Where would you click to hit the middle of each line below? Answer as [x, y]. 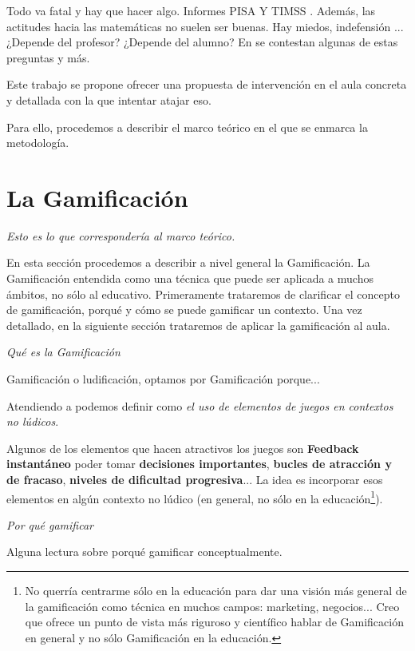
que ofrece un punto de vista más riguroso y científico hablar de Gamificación [214, 622]
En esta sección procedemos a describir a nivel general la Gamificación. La [188, 262]
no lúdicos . [33, 421]
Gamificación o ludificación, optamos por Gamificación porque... [163, 379]
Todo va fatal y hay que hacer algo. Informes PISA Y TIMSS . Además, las [191, 10]
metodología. [38, 143]
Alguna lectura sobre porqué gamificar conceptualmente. [144, 552]
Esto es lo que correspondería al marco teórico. [121, 235]
